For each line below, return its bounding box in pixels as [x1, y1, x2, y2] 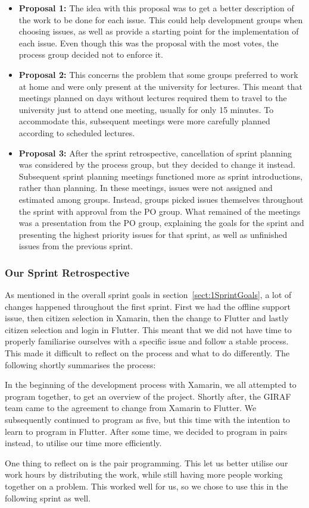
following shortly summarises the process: [5, 358, 156, 371]
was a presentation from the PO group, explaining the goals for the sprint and [18, 217, 304, 229]
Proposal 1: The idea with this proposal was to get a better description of [18, 2, 294, 14]
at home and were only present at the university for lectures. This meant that [18, 80, 302, 92]
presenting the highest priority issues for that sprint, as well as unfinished [18, 228, 288, 240]
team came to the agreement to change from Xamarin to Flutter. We [5, 402, 257, 414]
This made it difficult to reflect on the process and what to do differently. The [5, 347, 290, 359]
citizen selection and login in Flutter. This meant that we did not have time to [5, 323, 292, 335]
